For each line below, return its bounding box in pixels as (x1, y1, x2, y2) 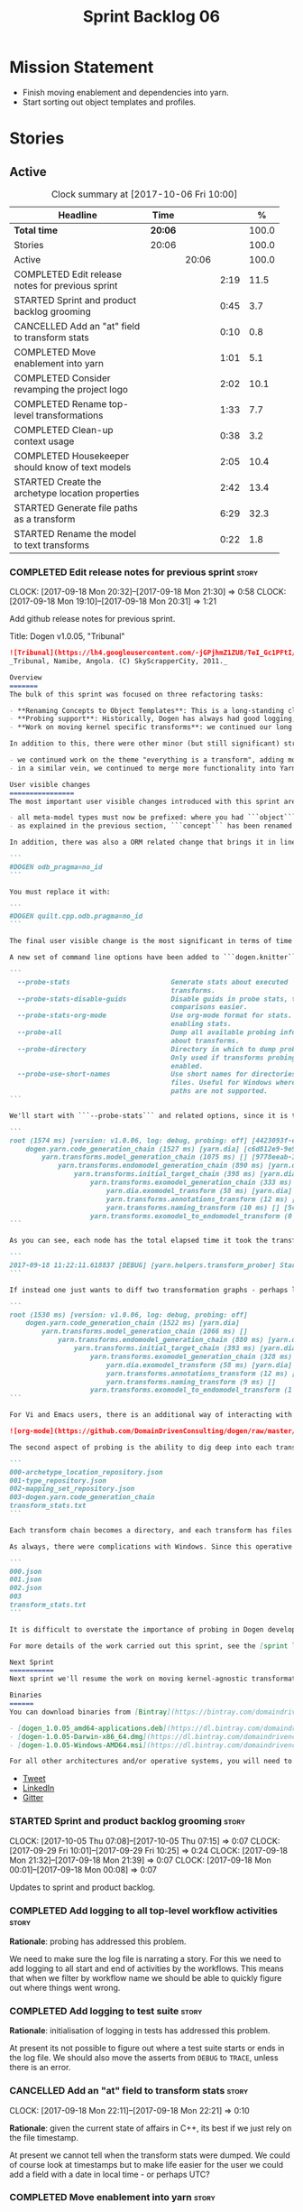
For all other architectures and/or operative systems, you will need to (9, 1757, 293, 1766)
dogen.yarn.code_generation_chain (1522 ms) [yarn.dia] (25, 1319, 241, 1328)
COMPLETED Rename (14, 397, 107, 410)
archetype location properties (14, 486, 140, 499)
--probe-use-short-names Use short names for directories (17, 1069, 297, 1079)
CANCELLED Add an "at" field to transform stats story (9, 2085, 249, 2097)
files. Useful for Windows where (170, 1078, 297, 1087)
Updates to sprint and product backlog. (9, 1882, 156, 1893)
